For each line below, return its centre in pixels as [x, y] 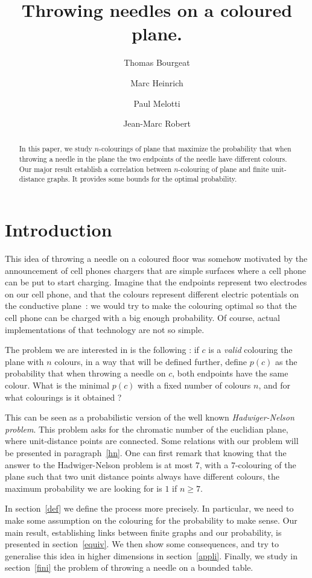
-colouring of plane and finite [224, 169]
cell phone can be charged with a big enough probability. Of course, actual [143, 318]
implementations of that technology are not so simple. [105, 329]
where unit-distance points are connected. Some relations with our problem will [152, 441]
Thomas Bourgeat [157, 62]
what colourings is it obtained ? [63, 397]
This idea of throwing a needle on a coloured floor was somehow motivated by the [156, 259]
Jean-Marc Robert [157, 123]
